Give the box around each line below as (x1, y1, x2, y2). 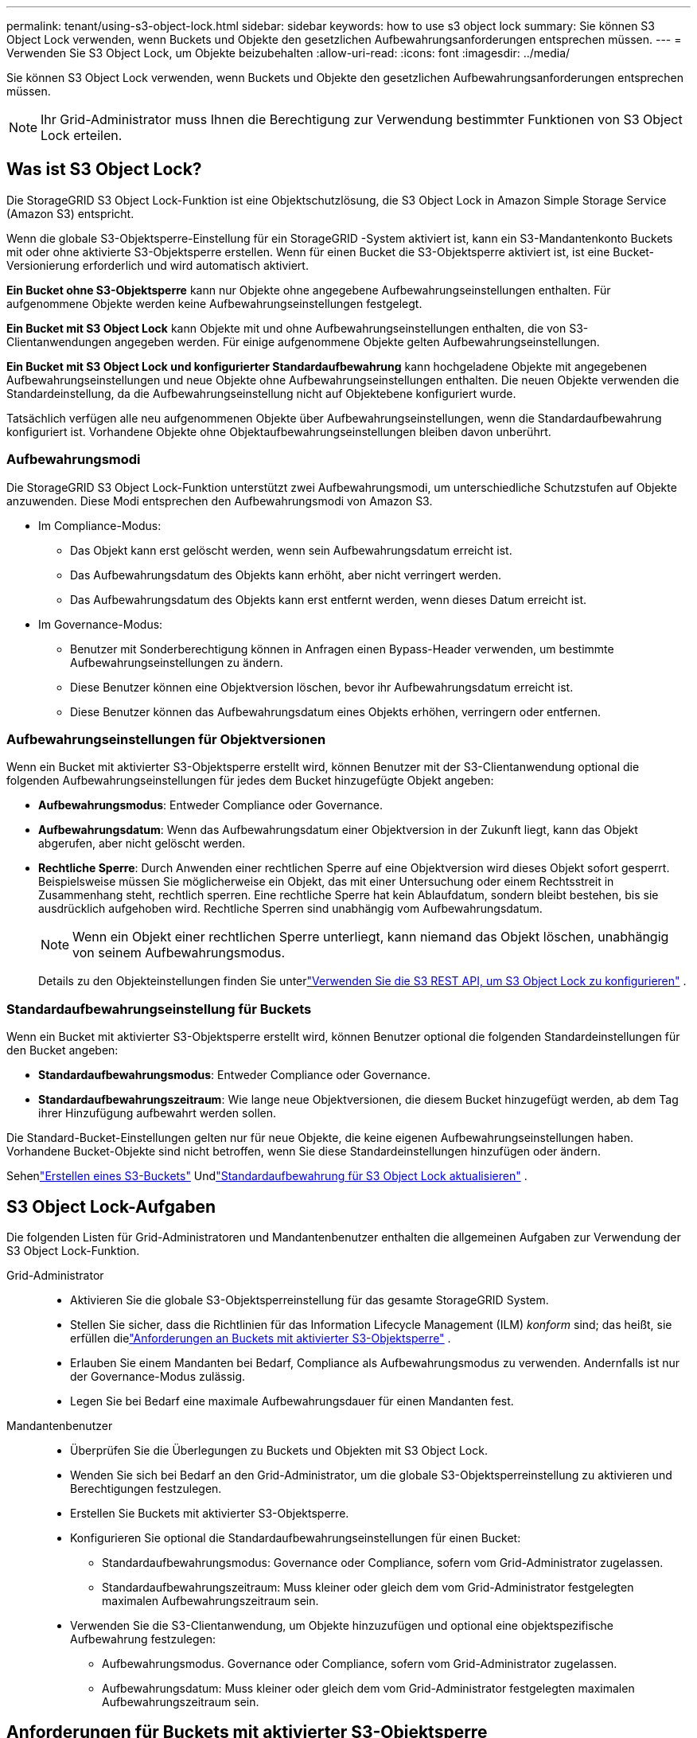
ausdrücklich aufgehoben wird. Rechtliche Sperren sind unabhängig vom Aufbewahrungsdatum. (38, 902, 543, 916)
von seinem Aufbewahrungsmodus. (72, 945, 286, 961)
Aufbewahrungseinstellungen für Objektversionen (6, 731, 326, 747)
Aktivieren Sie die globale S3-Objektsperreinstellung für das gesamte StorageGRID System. (70, 1292, 549, 1307)
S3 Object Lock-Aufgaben (6, 1196, 216, 1217)
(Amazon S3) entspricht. (6, 206, 134, 220)
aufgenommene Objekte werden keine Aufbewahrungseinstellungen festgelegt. (6, 296, 422, 310)
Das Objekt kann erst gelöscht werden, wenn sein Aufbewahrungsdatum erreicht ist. (70, 543, 512, 557)
